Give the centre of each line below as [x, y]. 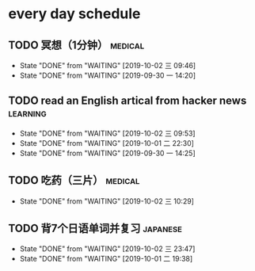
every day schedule [74, 14]
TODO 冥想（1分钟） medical [76, 45]
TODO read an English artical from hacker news [127, 101]
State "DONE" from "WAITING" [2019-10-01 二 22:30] [107, 143]
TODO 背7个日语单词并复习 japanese [95, 229]
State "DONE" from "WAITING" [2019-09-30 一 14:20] [108, 75]
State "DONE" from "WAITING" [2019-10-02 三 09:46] [108, 65]
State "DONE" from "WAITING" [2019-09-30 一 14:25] [107, 153]
